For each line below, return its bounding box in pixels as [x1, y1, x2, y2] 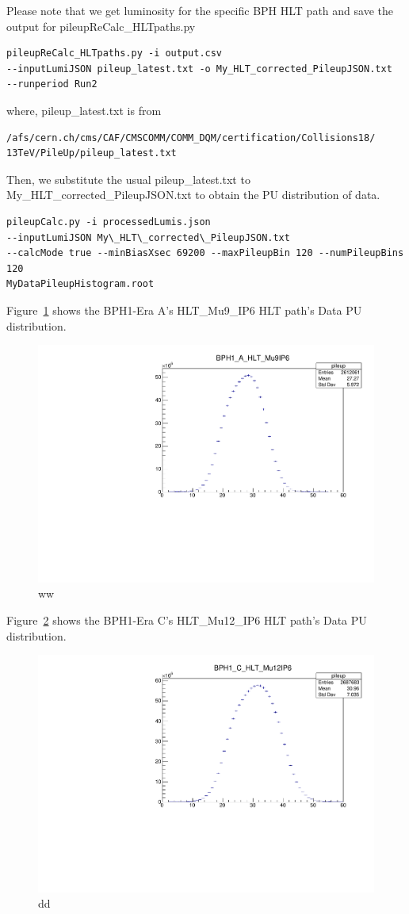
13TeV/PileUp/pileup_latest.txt [6, 147, 177, 159]
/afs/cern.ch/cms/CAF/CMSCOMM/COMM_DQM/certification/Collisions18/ [6, 132, 376, 143]
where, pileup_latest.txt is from [6, 101, 162, 118]
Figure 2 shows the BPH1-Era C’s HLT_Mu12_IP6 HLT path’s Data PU [6, 611, 367, 628]
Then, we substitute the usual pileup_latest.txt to [6, 170, 250, 187]
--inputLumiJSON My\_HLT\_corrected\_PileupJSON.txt [6, 231, 290, 243]
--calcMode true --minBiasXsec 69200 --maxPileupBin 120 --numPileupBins [6, 247, 404, 259]
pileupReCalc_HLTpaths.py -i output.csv [6, 48, 223, 59]
